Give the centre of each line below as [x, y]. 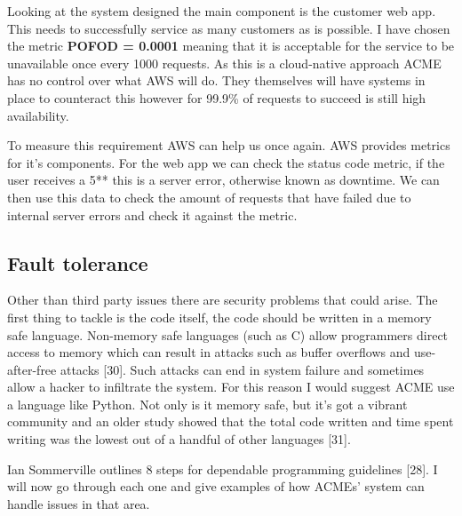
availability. [38, 115]
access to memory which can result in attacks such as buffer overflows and [209, 352]
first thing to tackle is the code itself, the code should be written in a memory [219, 317]
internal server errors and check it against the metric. [152, 214]
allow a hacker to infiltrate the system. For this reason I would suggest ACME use [231, 387]
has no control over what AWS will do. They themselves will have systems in [216, 80]
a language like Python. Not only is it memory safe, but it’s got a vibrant [207, 404]
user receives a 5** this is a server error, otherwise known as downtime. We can [223, 180]
